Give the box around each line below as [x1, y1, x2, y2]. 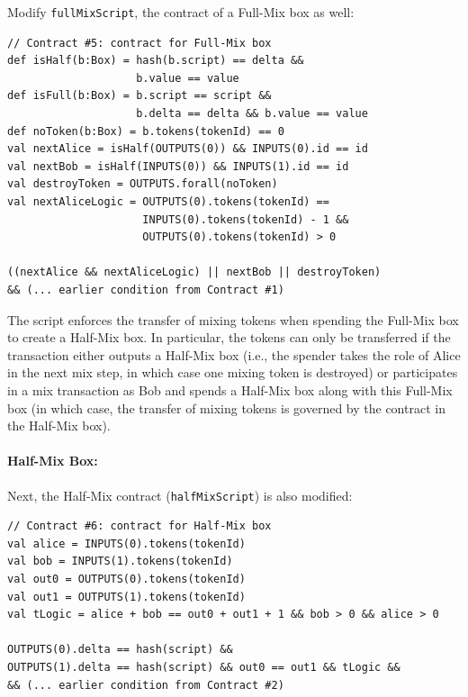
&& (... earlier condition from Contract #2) [7, 678, 284, 692]
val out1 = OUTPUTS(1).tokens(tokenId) [7, 590, 246, 603]
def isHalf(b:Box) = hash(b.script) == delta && [7, 54, 304, 68]
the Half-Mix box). [7, 416, 111, 435]
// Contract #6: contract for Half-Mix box [7, 520, 272, 533]
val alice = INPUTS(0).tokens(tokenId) [7, 537, 246, 550]
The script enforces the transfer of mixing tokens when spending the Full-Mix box [7, 310, 459, 329]
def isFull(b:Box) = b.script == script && [7, 89, 272, 103]
